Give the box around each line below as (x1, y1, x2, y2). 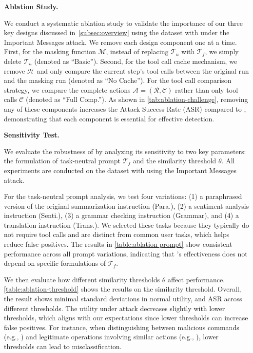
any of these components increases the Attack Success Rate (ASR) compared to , (4, 103, 246, 114)
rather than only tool (175, 84, 238, 95)
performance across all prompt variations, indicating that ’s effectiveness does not (4, 248, 248, 258)
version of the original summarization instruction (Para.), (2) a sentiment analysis (4, 200, 249, 211)
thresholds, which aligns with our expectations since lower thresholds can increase (4, 313, 248, 323)
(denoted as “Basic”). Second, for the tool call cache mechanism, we (34, 56, 237, 66)
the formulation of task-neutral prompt (4, 156, 121, 166)
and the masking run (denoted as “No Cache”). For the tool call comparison (4, 75, 232, 85)
